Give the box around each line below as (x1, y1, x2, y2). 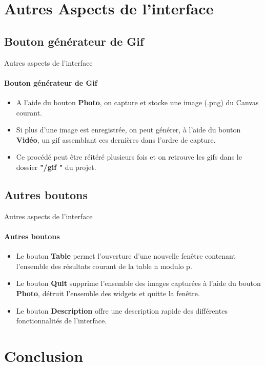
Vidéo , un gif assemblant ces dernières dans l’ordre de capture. (16, 134, 216, 145)
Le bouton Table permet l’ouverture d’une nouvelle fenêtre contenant (16, 251, 236, 261)
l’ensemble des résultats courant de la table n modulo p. (16, 260, 192, 271)
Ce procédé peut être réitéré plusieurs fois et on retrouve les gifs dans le (16, 151, 242, 162)
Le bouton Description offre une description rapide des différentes (16, 305, 228, 316)
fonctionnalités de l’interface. (16, 315, 107, 326)
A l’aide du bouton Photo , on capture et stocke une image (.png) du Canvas (16, 97, 259, 107)
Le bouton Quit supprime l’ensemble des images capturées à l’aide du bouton (16, 278, 261, 288)
